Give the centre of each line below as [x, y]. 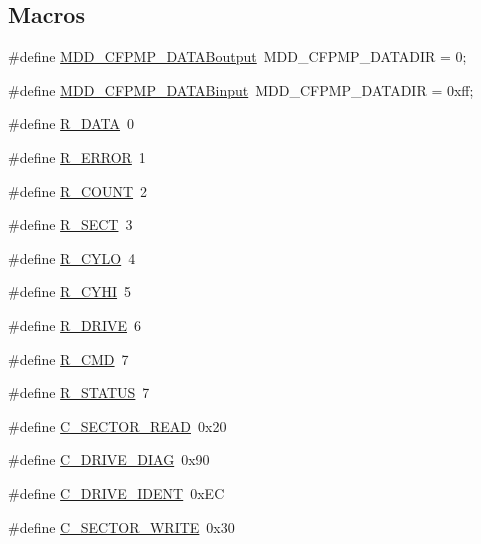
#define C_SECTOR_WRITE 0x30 [121, 526]
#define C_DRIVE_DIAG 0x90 [109, 459]
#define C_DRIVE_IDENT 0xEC [116, 492]
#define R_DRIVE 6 [75, 324]
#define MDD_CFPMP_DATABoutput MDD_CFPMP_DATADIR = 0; [237, 56]
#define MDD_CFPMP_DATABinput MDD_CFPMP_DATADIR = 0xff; [241, 89]
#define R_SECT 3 [70, 224]
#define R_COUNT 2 [78, 190]
